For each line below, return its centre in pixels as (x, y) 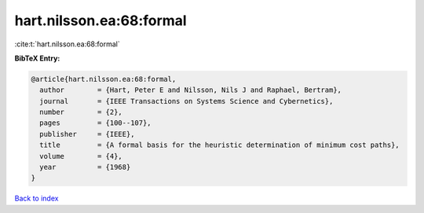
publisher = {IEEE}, (87, 134)
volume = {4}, (81, 156)
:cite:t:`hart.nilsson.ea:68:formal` (68, 44)
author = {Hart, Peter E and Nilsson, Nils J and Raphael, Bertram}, (190, 90)
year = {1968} (85, 167)
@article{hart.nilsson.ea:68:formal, (104, 79)
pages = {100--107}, (96, 123)
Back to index (37, 198)
